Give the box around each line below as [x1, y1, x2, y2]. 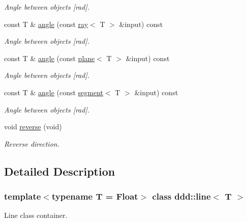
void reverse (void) [4, 121, 62, 132]
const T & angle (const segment [4, 87, 104, 97]
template [4, 190, 41, 203]
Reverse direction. [4, 138, 59, 149]
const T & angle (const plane [4, 52, 95, 63]
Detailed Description [4, 163, 115, 179]
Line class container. [4, 210, 68, 220]
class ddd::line [152, 190, 211, 203]
